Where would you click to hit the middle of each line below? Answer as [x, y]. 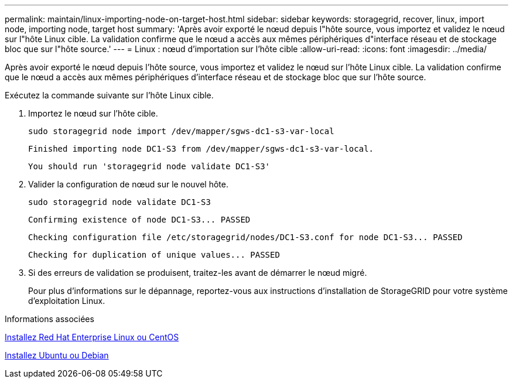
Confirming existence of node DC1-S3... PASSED [139, 220]
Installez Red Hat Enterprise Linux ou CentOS [92, 337]
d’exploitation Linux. [67, 301]
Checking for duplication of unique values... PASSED [154, 255]
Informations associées [49, 319]
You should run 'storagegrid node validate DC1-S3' [149, 166]
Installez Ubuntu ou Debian [57, 355]
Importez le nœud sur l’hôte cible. [93, 113]
